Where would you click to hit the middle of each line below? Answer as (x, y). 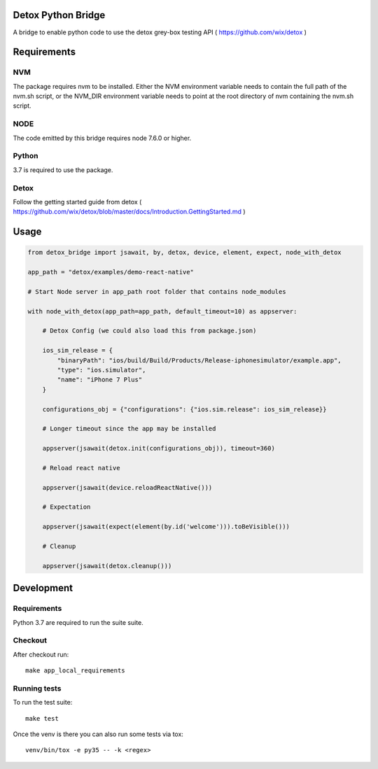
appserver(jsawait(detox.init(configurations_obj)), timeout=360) (159, 449)
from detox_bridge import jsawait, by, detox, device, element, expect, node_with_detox (185, 253)
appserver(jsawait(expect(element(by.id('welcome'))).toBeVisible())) (166, 527)
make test (42, 718)
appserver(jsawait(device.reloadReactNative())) (127, 487)
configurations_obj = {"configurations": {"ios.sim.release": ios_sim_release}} (184, 409)
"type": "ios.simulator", (101, 370)
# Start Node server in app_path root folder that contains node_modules (157, 291)
